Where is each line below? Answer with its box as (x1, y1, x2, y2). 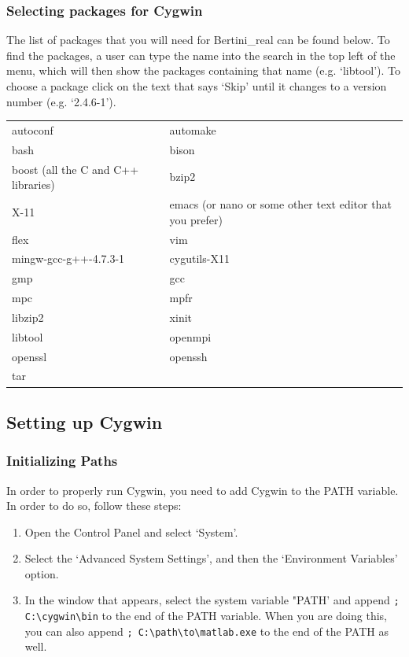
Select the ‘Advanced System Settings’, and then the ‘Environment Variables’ (24, 550, 398, 567)
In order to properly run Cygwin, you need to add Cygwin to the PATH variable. (6, 482, 399, 498)
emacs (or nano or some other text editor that (169, 196, 392, 212)
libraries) (12, 176, 55, 193)
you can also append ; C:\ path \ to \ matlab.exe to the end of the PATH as (24, 622, 389, 639)
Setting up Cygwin (6, 409, 163, 434)
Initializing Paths (6, 451, 118, 471)
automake (169, 121, 216, 138)
